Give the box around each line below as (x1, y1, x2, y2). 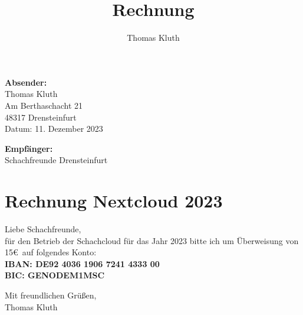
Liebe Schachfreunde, (5, 223, 81, 235)
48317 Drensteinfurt (5, 111, 77, 123)
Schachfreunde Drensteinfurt (5, 154, 108, 166)
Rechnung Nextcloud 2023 (5, 189, 223, 213)
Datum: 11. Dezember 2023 (5, 122, 103, 135)
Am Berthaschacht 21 (5, 99, 83, 111)
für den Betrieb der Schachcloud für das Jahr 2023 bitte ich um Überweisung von (5, 234, 299, 246)
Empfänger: (5, 142, 53, 154)
